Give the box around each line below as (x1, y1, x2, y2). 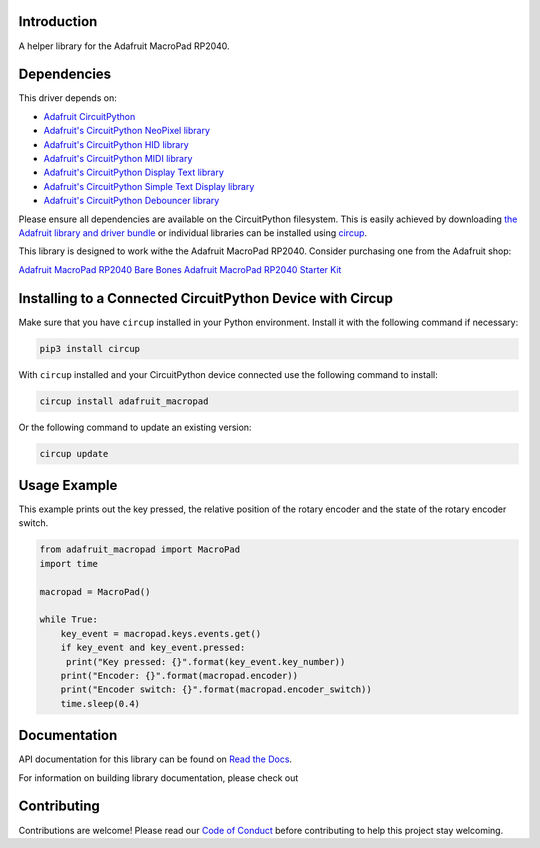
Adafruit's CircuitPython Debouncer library (43, 195, 220, 207)
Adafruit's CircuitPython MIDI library (43, 152, 193, 164)
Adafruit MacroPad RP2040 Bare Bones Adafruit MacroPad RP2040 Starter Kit (18, 263, 342, 275)
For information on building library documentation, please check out (18, 771, 299, 784)
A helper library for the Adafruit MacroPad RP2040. (18, 40, 230, 52)
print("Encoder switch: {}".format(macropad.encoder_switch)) (60, 684, 372, 695)
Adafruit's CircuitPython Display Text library (43, 166, 225, 179)
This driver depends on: (18, 92, 117, 104)
